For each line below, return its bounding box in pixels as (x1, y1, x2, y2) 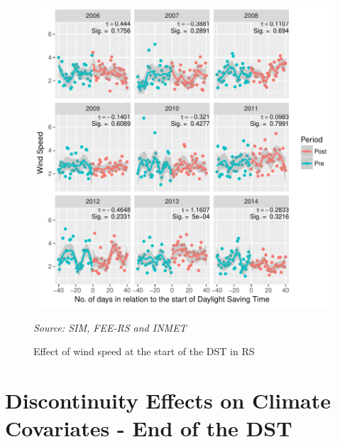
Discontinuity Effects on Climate (5, 385, 331, 414)
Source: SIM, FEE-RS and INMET (33, 320, 187, 335)
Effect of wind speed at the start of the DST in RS (33, 344, 255, 359)
